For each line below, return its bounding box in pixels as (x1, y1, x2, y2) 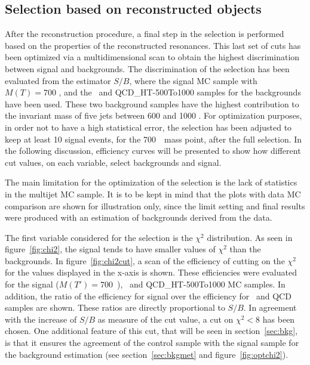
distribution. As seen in (207, 231, 293, 243)
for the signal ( (5, 278, 59, 290)
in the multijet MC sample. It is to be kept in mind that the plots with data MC (5, 187, 301, 200)
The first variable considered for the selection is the (5, 231, 193, 243)
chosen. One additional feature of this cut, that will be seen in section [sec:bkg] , (5, 324, 298, 337)
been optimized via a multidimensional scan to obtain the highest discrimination (5, 51, 300, 63)
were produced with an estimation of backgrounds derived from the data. (5, 211, 272, 224)
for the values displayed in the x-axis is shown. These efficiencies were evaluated (5, 266, 297, 279)
